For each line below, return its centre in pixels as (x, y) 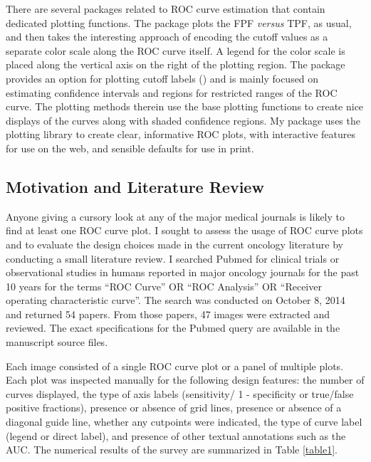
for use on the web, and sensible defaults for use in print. (130, 148)
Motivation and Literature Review (135, 186)
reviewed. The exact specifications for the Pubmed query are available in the (173, 328)
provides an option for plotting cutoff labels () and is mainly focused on (162, 78)
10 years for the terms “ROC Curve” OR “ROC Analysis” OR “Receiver (164, 286)
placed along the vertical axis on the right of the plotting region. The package (176, 64)
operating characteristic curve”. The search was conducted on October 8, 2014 (176, 300)
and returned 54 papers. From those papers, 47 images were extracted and (168, 314)
